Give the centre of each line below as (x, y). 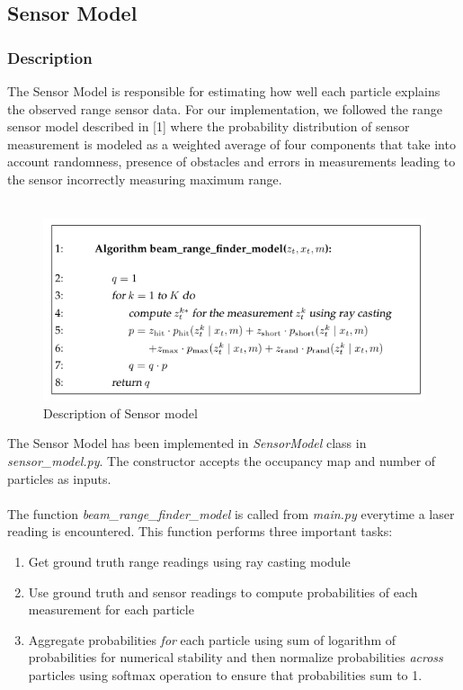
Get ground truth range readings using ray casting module (189, 562)
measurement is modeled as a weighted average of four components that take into (231, 143)
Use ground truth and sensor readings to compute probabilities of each (223, 591)
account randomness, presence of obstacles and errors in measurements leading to (231, 161)
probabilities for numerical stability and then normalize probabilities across (236, 657)
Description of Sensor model (120, 412)
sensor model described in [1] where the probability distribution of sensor (209, 126)
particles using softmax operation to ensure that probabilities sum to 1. (225, 674)
